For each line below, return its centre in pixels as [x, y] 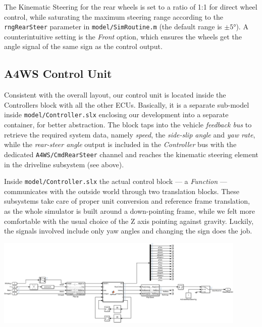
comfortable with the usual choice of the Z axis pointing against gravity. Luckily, [129, 221]
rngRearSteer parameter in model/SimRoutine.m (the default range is [113, 27]
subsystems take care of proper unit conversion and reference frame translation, [127, 201]
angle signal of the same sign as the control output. [83, 46]
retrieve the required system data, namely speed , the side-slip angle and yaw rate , [130, 134]
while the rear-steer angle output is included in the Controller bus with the [120, 144]
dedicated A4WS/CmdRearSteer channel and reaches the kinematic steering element [131, 154]
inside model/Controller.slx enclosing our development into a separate [116, 114]
